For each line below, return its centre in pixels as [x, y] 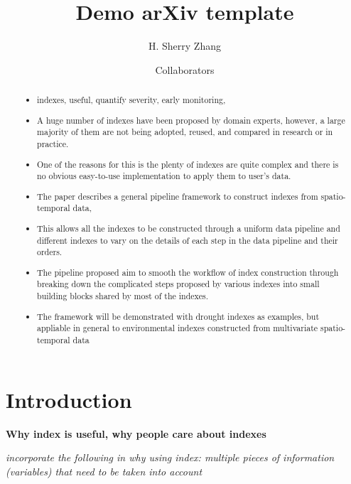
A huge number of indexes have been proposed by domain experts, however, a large [191, 120]
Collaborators [185, 69]
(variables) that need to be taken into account [104, 471]
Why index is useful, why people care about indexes [136, 433]
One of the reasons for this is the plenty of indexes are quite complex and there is [188, 164]
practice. [53, 143]
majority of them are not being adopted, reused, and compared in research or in [185, 132]
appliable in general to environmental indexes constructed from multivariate [178, 328]
